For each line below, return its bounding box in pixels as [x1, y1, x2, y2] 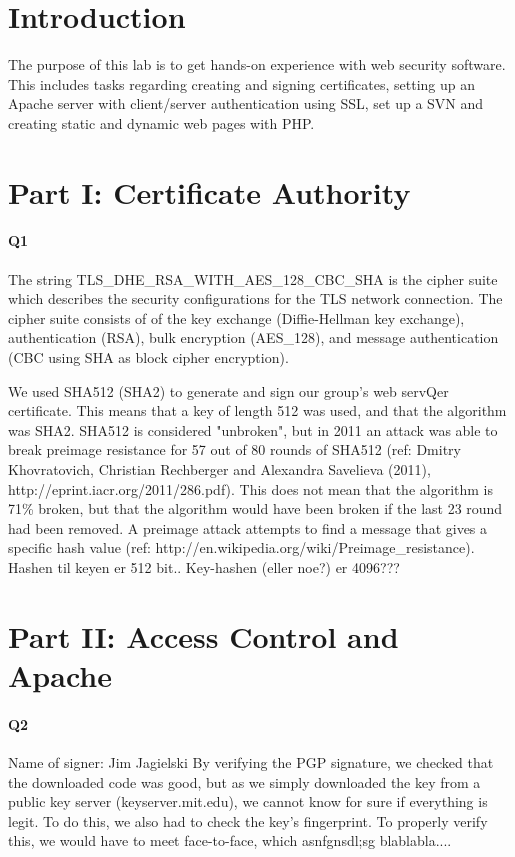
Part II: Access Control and [8, 615, 399, 656]
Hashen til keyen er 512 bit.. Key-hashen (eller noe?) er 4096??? [8, 556, 400, 577]
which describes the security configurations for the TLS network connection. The [8, 288, 503, 309]
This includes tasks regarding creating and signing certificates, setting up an [8, 73, 475, 94]
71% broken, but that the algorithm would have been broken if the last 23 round [8, 498, 503, 519]
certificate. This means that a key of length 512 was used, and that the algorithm [8, 400, 507, 421]
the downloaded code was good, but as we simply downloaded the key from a [8, 771, 481, 792]
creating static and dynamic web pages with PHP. [8, 112, 315, 133]
